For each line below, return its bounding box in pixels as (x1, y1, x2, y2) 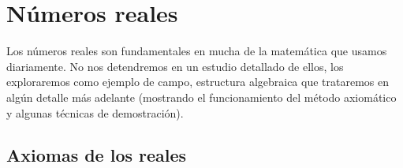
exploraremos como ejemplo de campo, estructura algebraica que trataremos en (6, 73, 390, 90)
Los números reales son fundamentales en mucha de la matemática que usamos (6, 43, 387, 59)
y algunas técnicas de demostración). (6, 104, 184, 121)
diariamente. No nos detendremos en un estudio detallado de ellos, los (6, 58, 344, 74)
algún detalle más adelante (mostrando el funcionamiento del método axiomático (6, 88, 397, 105)
